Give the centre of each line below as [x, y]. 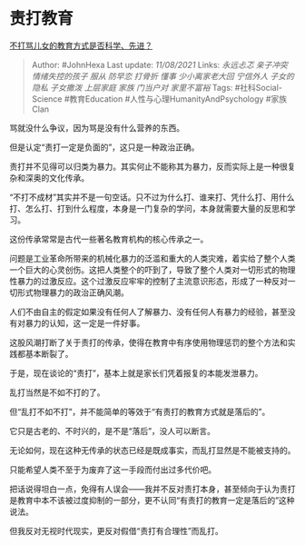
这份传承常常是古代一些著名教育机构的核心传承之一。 [109, 239]
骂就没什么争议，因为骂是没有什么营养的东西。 [97, 127]
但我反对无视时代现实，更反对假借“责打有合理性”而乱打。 [117, 530]
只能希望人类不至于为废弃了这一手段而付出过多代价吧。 [113, 470]
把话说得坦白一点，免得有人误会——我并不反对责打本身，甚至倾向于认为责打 [152, 489]
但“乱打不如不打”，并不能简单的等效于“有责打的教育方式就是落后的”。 [140, 411]
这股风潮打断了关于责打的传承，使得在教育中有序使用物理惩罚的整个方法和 [148, 342]
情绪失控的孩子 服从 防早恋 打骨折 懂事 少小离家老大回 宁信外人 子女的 [163, 76]
